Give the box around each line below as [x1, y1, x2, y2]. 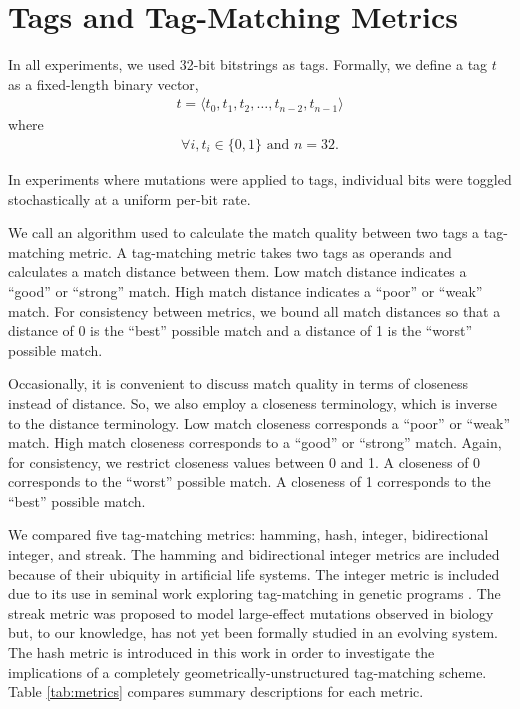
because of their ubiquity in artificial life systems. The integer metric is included [8, 563, 500, 584]
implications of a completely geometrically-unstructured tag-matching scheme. [8, 661, 487, 682]
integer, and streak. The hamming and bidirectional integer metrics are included [8, 544, 500, 565]
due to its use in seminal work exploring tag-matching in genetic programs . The [8, 583, 501, 604]
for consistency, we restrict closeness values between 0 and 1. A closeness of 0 [8, 451, 481, 472]
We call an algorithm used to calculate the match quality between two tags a [8, 222, 480, 243]
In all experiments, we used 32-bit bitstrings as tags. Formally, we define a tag [8, 54, 488, 75]
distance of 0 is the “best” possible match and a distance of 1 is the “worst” [8, 320, 473, 341]
